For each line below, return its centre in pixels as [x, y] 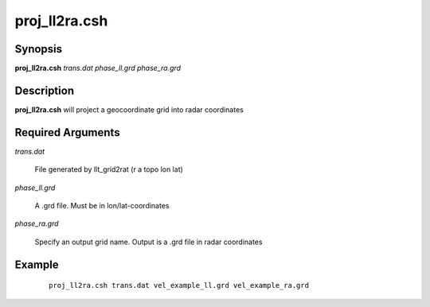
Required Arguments [67, 132]
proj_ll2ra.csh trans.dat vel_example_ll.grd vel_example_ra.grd [179, 286]
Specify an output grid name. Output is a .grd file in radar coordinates [149, 242]
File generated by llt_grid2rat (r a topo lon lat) [109, 169]
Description [45, 90]
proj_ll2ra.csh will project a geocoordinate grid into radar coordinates [129, 109]
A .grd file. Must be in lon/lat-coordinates [102, 206]
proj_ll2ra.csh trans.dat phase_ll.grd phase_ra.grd [98, 68]
